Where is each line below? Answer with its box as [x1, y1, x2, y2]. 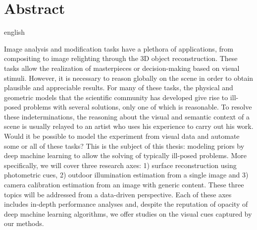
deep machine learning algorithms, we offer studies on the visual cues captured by [4, 208, 252, 219]
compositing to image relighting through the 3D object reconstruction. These [4, 53, 238, 63]
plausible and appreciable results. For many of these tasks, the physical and [4, 82, 233, 93]
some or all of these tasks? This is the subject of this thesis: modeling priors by [4, 140, 245, 151]
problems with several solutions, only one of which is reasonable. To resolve [23, 102, 252, 112]
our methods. [4, 218, 44, 229]
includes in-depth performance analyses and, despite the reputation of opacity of [4, 199, 248, 209]
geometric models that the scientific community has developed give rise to [4, 92, 228, 102]
